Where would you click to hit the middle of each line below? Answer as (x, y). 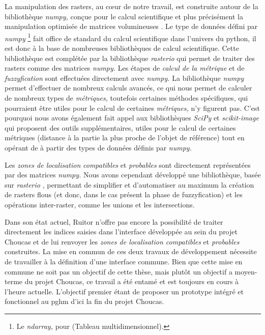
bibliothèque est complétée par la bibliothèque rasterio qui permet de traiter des (130, 58)
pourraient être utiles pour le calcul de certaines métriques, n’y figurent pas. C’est (132, 108)
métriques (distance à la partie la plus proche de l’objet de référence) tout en (125, 138)
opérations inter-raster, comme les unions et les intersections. (100, 204)
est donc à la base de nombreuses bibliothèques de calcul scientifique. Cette (122, 48)
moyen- (246, 271)
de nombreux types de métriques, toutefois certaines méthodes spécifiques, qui (126, 98)
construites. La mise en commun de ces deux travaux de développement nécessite (131, 251)
